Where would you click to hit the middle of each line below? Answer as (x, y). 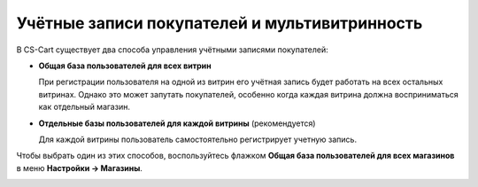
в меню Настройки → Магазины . (80, 168)
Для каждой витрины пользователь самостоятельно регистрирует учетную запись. (198, 139)
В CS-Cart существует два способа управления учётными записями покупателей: (172, 50)
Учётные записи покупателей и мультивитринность (220, 23)
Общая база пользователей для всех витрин (125, 66)
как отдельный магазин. (84, 107)
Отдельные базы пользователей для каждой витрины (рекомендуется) (177, 123)
